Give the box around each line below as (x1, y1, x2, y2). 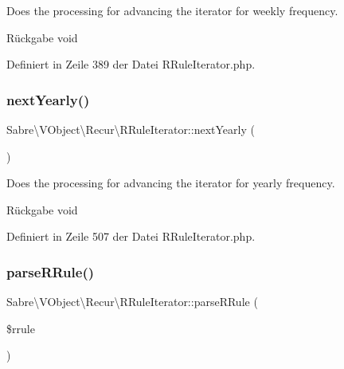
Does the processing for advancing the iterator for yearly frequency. (6, 175, 335, 191)
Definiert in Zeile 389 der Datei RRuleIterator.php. (6, 56, 256, 73)
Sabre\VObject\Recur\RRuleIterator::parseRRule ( (6, 293, 258, 310)
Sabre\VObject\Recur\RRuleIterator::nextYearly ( (6, 121, 255, 137)
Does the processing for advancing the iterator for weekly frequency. (6, 2, 338, 18)
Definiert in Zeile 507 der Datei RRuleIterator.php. (6, 228, 256, 245)
